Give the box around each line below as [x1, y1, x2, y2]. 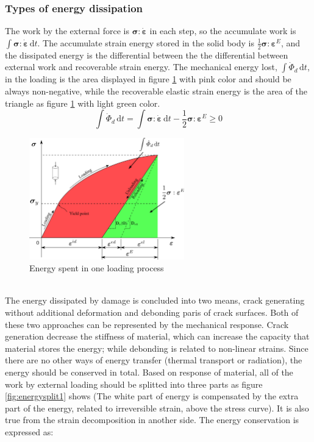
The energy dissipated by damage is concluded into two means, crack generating [5, 294, 305, 307]
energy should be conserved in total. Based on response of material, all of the [5, 366, 293, 379]
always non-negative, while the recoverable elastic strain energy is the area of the [5, 85, 307, 97]
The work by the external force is [5, 24, 129, 37]
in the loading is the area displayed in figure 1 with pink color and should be [5, 73, 291, 85]
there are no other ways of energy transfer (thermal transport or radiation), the [5, 354, 302, 366]
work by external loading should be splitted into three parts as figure [5, 377, 263, 390]
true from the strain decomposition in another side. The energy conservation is [5, 413, 299, 426]
